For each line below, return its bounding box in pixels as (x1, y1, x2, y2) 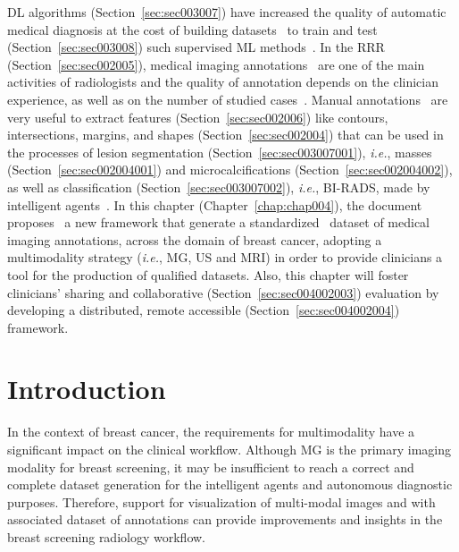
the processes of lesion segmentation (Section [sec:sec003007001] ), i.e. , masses (7, 142, 432, 161)
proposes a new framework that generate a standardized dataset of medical (7, 213, 430, 232)
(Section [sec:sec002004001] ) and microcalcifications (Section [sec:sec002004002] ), (7, 160, 453, 179)
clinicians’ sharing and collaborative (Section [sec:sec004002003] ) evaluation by (7, 283, 439, 301)
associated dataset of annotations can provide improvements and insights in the (7, 510, 443, 529)
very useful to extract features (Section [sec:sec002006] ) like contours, (7, 107, 388, 126)
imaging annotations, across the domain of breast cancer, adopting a (7, 230, 382, 249)
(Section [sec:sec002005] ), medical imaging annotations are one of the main (7, 55, 425, 73)
